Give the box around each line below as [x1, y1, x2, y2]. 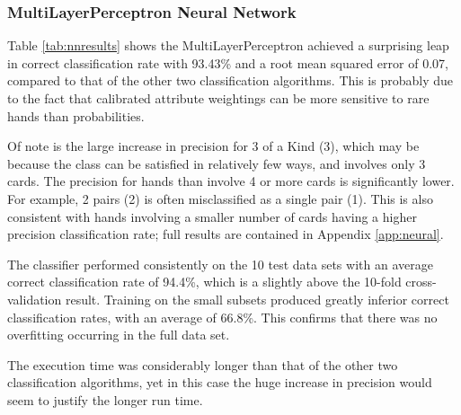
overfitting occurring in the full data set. [7, 325, 230, 344]
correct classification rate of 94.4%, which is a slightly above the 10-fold [7, 272, 402, 291]
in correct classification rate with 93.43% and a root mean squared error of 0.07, [7, 53, 448, 72]
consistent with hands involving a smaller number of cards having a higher [7, 207, 417, 225]
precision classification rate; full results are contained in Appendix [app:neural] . [7, 225, 444, 243]
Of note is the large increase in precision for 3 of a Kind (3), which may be [7, 137, 420, 155]
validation [7, 289, 62, 308]
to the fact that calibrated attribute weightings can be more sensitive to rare [7, 89, 430, 107]
